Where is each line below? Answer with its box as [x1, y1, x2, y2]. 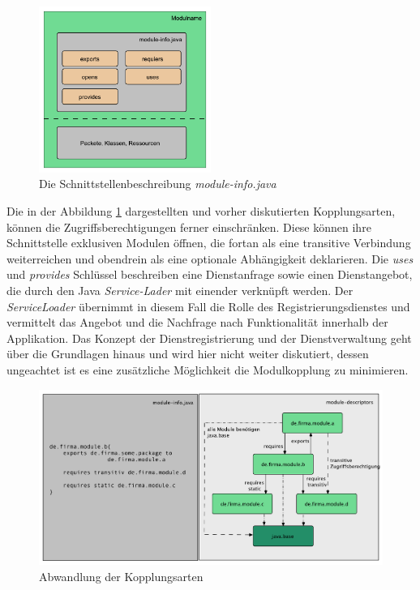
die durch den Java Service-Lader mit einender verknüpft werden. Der [6, 281, 354, 298]
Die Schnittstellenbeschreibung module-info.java [39, 175, 276, 192]
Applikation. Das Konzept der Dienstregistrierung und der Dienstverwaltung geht [6, 329, 412, 346]
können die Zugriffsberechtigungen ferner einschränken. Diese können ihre [6, 218, 371, 235]
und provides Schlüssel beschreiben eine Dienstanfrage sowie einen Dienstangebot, [6, 266, 413, 283]
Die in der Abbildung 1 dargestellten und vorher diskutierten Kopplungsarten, [6, 202, 396, 219]
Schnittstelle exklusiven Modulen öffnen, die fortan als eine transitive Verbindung [6, 234, 411, 251]
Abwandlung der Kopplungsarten [39, 567, 204, 584]
